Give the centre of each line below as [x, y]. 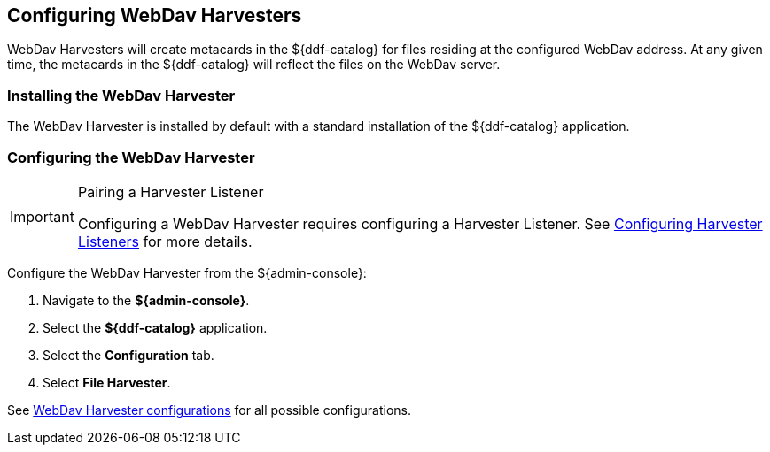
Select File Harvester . [107, 382]
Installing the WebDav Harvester [121, 95]
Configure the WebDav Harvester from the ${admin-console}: [187, 272]
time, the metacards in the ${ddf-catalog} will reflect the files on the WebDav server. [254, 65]
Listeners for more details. [165, 241]
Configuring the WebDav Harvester [131, 157]
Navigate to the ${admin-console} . [146, 300]
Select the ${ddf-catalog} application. [155, 327]
